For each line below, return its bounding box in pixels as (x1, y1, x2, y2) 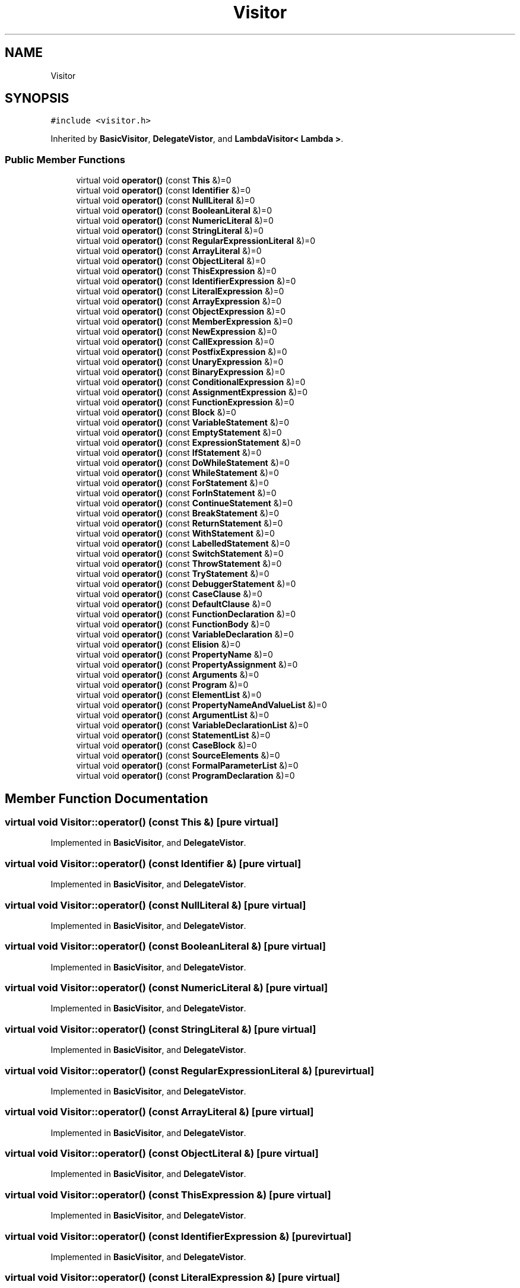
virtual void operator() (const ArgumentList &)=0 (76, 710, 269, 721)
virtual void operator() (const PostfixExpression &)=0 (76, 347, 287, 357)
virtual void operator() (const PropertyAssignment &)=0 (76, 659, 298, 670)
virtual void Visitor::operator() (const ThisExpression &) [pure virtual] (5, 1188, 331, 1201)
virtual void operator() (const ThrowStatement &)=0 (76, 559, 282, 569)
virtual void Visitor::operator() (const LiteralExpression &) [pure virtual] (5, 1271, 340, 1284)
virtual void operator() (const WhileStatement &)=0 (76, 468, 279, 478)
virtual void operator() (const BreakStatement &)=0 (76, 508, 280, 519)
